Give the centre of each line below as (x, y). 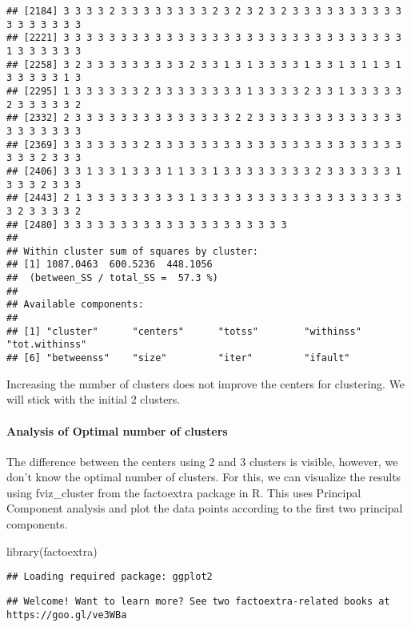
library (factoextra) (52, 551)
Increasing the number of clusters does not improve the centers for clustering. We (206, 383)
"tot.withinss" (47, 345)
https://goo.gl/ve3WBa (67, 615)
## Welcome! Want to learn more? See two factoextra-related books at (198, 601)
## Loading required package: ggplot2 (110, 577)
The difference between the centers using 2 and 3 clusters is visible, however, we (202, 461)
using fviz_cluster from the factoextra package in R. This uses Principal (184, 492)
